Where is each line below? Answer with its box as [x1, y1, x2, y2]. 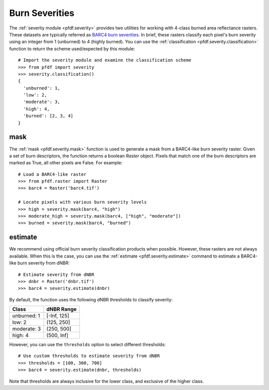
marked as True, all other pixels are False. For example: [9, 160, 123, 166]
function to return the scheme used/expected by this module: [9, 45, 135, 52]
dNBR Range [46, 306, 77, 313]
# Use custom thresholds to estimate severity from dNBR [18, 353, 160, 359]
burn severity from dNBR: [17, 260, 70, 266]
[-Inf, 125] [46, 312, 70, 319]
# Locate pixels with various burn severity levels [18, 199, 147, 205]
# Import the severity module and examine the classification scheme [18, 57, 192, 63]
